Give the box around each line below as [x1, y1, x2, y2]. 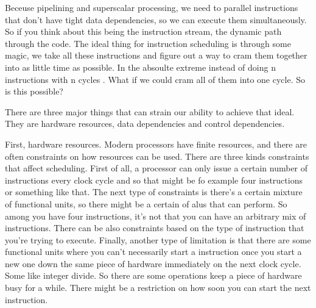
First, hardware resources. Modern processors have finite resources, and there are [5, 137, 307, 150]
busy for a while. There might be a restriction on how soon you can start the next [5, 281, 311, 294]
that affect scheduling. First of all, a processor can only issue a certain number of [5, 162, 308, 174]
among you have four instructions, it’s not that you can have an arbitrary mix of [5, 209, 306, 222]
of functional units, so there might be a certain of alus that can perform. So [5, 197, 287, 210]
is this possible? [5, 85, 63, 98]
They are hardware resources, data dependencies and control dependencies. [5, 117, 285, 130]
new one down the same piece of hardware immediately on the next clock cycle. [5, 257, 301, 270]
